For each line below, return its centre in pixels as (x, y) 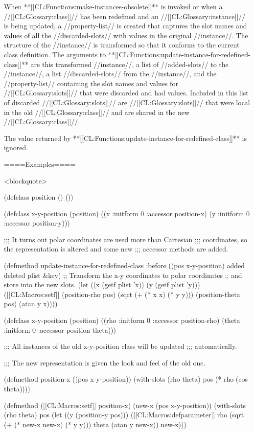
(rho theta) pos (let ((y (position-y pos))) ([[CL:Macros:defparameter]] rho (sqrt (124, 415)
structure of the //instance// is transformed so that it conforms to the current (122, 45)
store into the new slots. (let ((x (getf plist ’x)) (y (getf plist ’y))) (102, 285)
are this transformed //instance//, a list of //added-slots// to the (129, 64)
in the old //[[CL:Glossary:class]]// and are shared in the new (97, 112)
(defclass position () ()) (39, 197)
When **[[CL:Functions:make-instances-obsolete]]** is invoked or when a (113, 6)
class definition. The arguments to (55, 54)
